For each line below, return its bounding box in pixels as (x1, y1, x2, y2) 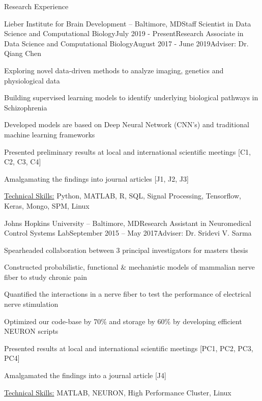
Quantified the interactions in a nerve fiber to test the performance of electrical (4, 289, 251, 299)
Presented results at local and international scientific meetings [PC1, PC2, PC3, (4, 342, 253, 353)
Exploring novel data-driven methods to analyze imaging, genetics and (4, 65, 224, 75)
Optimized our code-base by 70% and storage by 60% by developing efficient (4, 316, 242, 326)
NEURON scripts (4, 326, 59, 336)
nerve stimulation (4, 299, 59, 309)
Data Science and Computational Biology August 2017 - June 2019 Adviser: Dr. (4, 38, 249, 48)
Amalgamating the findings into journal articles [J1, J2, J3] (4, 173, 189, 184)
